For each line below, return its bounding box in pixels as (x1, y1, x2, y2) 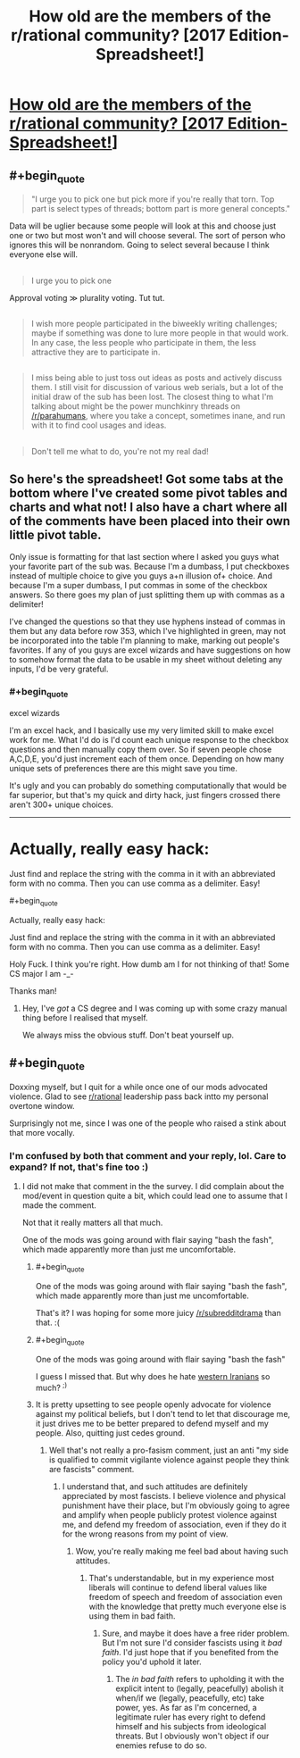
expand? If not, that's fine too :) (9, 1161, 149, 1173)
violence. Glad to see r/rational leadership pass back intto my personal (9, 1091, 269, 1102)
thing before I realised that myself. (21, 1012, 149, 1023)
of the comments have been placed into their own (9, 513, 291, 529)
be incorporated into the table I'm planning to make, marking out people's (9, 635, 279, 646)
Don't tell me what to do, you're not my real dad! (30, 446, 210, 456)
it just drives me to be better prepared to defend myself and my (35, 1418, 270, 1429)
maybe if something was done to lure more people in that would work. (30, 328, 289, 338)
